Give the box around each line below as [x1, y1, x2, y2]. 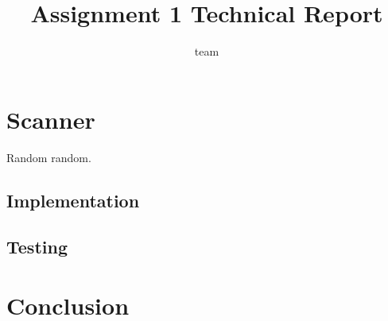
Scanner [6, 102, 95, 135]
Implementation [6, 188, 140, 212]
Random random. [6, 149, 91, 165]
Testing [6, 234, 68, 259]
